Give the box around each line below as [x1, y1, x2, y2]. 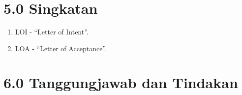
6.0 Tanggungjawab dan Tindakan [3, 72, 238, 92]
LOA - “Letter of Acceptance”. [15, 43, 107, 53]
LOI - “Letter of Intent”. [15, 27, 89, 37]
